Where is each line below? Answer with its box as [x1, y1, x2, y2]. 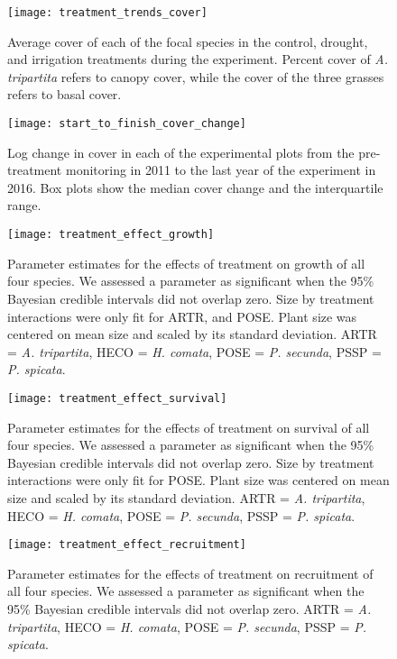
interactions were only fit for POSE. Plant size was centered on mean [7, 471, 390, 490]
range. [7, 196, 42, 215]
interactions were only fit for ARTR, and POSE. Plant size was [7, 307, 357, 325]
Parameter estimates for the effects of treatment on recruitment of [7, 563, 374, 582]
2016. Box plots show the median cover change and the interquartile [7, 178, 383, 197]
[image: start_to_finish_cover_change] [7, 117, 246, 131]
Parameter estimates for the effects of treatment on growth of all [7, 253, 365, 272]
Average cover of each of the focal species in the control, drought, [7, 32, 368, 50]
